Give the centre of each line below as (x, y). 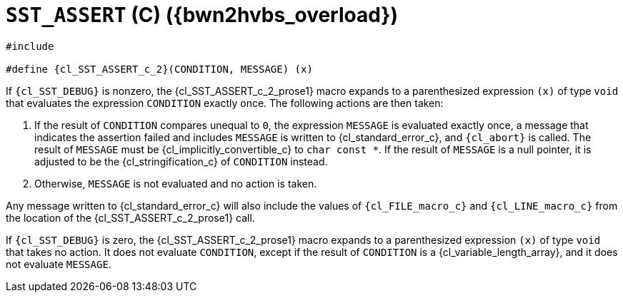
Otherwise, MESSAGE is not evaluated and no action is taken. (176, 183)
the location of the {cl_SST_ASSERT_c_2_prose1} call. (130, 217)
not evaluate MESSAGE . (59, 264)
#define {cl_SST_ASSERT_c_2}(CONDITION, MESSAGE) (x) (159, 69)
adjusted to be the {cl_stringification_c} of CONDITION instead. (181, 161)
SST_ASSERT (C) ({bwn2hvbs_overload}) (202, 15)
